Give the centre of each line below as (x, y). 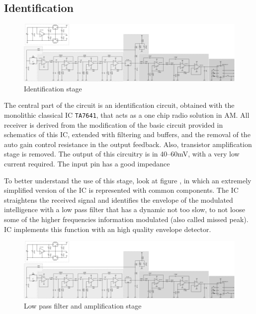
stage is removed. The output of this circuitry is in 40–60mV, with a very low (122, 154)
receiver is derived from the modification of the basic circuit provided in (114, 124)
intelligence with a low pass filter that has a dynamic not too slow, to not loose (125, 209)
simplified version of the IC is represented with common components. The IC (121, 190)
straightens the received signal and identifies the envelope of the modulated (119, 199)
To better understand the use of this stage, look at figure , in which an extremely (128, 180)
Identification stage (53, 88)
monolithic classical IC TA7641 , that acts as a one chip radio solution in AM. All (127, 115)
